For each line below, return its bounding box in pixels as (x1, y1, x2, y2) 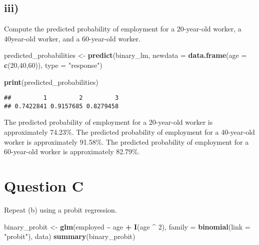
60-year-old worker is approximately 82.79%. (4, 146, 140, 157)
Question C (4, 176, 83, 196)
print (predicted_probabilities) (4, 76, 98, 87)
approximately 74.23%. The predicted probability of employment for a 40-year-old (4, 127, 255, 137)
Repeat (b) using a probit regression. (4, 204, 117, 215)
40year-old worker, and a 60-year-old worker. (4, 33, 141, 43)
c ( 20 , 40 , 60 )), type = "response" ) (4, 59, 102, 70)
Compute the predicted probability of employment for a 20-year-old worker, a (4, 23, 241, 34)
